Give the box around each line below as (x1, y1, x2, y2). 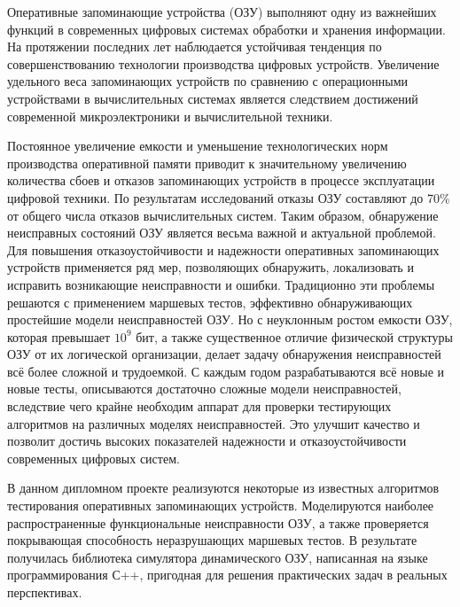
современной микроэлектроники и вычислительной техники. (7, 106, 333, 125)
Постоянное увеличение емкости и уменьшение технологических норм (7, 136, 388, 155)
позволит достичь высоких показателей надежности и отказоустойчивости (7, 432, 407, 450)
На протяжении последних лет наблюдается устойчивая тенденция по (7, 37, 382, 56)
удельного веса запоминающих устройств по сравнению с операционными (7, 72, 409, 90)
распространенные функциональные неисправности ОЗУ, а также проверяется (7, 513, 429, 532)
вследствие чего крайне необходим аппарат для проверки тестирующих (7, 397, 392, 416)
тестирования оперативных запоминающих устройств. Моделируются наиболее (7, 496, 434, 515)
